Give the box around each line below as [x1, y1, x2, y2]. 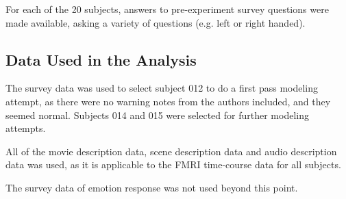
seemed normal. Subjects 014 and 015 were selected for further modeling [5, 107, 309, 122]
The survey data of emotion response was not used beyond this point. [5, 180, 298, 194]
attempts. [5, 121, 46, 135]
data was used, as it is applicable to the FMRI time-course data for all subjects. [5, 157, 341, 172]
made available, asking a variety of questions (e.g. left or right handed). [5, 15, 306, 29]
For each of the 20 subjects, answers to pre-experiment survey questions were [5, 2, 329, 16]
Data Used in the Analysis [5, 49, 197, 70]
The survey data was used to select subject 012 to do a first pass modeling [5, 81, 319, 95]
